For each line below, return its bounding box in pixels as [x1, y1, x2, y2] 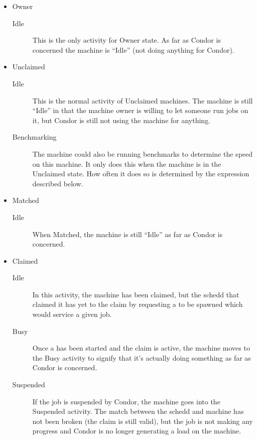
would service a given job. [32, 309, 112, 319]
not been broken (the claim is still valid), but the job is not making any [32, 415, 253, 426]
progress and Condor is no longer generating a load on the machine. [32, 425, 241, 436]
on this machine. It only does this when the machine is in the [32, 158, 221, 169]
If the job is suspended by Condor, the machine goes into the [32, 396, 220, 406]
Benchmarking [12, 132, 57, 142]
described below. [32, 178, 83, 188]
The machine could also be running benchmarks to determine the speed [32, 148, 253, 159]
